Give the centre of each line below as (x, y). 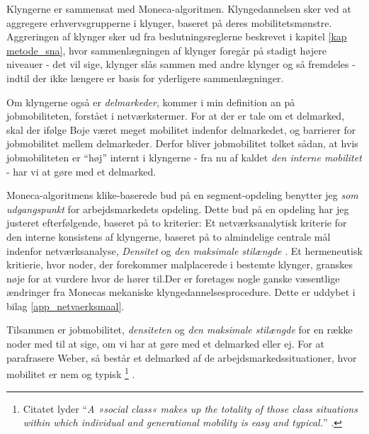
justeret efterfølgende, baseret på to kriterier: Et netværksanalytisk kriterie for (177, 223)
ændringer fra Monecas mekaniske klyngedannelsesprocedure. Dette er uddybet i (181, 292)
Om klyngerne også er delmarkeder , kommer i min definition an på (151, 102)
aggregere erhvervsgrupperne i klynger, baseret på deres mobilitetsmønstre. (169, 22)
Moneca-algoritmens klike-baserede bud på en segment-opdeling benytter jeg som (182, 195)
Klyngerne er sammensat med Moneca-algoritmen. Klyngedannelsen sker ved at (179, 8)
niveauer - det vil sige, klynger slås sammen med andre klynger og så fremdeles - (181, 64)
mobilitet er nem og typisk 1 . (71, 373)
